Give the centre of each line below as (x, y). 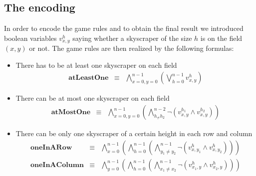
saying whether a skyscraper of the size (132, 38)
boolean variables (30, 38)
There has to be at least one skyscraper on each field (96, 65)
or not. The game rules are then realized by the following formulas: (131, 48)
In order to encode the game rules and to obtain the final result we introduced (124, 28)
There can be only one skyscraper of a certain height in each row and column (134, 133)
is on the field (221, 38)
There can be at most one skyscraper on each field (93, 98)
